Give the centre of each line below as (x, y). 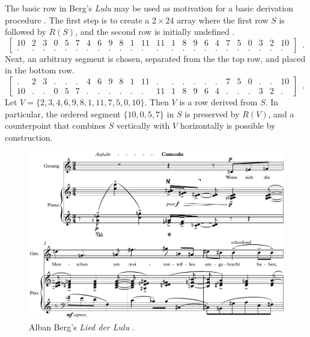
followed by (26, 32)
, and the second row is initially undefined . (155, 32)
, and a (281, 113)
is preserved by (212, 113)
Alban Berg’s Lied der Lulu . (82, 326)
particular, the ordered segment (63, 113)
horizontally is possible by (228, 125)
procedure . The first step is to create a (77, 20)
